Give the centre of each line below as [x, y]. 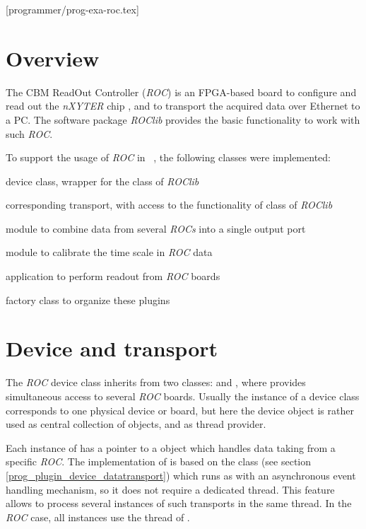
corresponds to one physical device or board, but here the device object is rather [180, 410]
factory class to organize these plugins [88, 300]
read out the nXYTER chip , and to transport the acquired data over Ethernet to [183, 106]
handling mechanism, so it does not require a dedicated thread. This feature [170, 489]
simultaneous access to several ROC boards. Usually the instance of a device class [183, 396]
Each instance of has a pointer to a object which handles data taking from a [171, 447]
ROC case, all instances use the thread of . [98, 517]
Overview [53, 58]
